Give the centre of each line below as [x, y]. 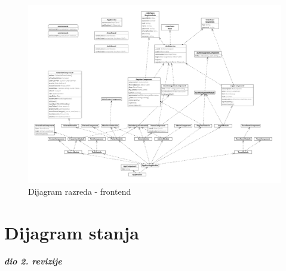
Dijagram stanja [72, 232]
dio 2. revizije [33, 261]
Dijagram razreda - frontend [80, 191]
